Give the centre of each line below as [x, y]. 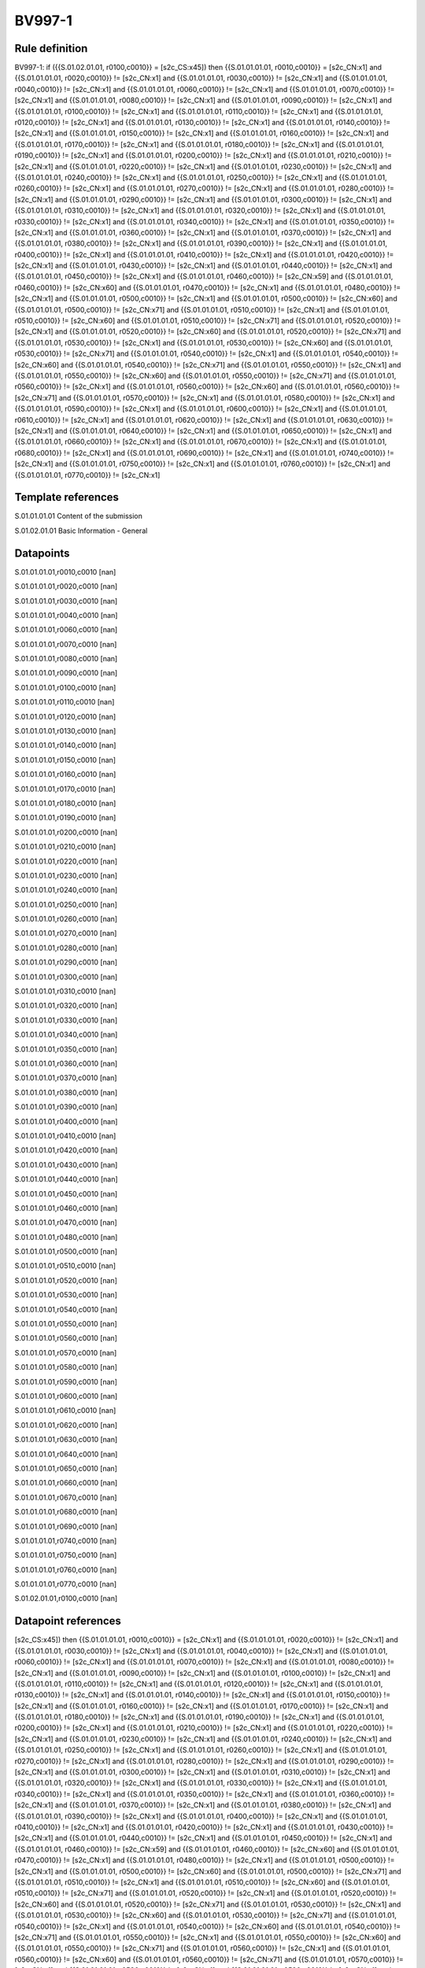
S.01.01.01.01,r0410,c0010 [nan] [65, 1136]
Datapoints [42, 553]
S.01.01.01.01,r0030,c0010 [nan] [66, 601]
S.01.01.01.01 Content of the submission [79, 516]
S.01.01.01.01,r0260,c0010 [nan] [66, 919]
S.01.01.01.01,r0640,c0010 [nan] [66, 1454]
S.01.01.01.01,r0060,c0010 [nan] [66, 630]
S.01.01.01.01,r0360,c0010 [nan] [66, 1064]
